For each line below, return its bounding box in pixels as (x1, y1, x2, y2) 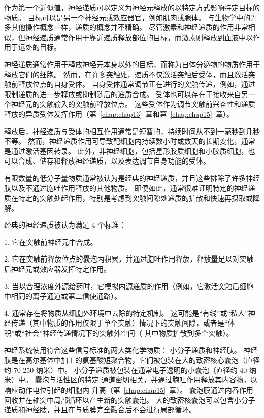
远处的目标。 (18, 42, 61, 52)
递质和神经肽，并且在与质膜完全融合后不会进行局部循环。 (4, 404, 196, 415)
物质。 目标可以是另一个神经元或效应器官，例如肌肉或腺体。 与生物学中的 (4, 12, 251, 22)
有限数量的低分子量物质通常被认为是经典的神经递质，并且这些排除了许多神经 (4, 172, 260, 183)
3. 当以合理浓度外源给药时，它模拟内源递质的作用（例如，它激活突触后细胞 (4, 280, 254, 291)
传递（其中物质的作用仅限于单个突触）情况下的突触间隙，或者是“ (11, 317, 228, 328)
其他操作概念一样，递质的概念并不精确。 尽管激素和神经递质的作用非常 (11, 22, 248, 33)
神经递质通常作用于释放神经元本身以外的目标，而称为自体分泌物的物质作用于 (4, 58, 260, 69)
